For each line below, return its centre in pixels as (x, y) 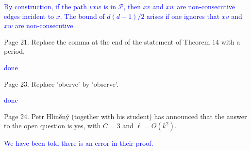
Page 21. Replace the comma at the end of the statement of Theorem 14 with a (122, 41)
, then (132, 6)
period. (14, 51)
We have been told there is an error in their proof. (79, 143)
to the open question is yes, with (52, 126)
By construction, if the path (46, 6)
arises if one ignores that (183, 16)
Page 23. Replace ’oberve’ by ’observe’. (61, 83)
